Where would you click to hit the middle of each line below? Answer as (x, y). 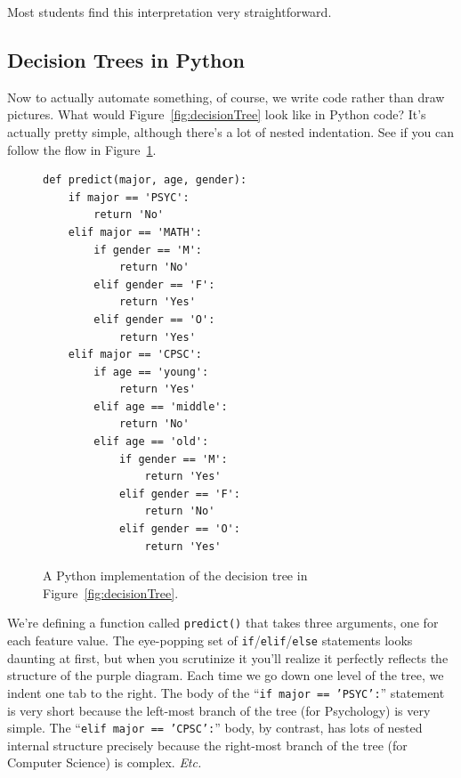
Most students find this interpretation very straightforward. (170, 12)
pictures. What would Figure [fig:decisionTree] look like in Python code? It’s (217, 114)
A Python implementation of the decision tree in (175, 575)
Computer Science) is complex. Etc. (105, 762)
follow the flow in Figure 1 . (82, 149)
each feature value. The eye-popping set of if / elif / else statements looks (210, 640)
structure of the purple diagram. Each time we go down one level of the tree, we (226, 675)
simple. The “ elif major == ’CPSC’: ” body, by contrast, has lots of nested (215, 728)
